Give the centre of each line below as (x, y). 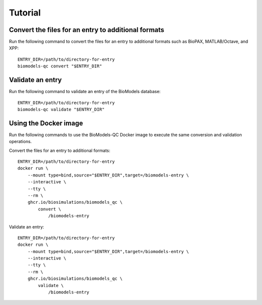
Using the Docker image (46, 123)
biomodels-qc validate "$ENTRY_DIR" (61, 109)
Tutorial (25, 13)
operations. (20, 142)
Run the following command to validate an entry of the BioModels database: (85, 92)
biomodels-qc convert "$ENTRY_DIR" (60, 66)
